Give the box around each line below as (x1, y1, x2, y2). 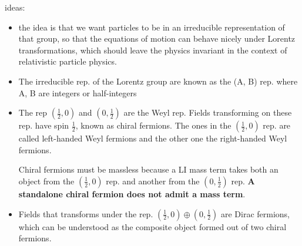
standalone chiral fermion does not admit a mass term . (18, 187, 246, 200)
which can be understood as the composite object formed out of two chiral (18, 220, 287, 232)
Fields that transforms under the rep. (18, 207, 153, 220)
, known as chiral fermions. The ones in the (75, 119, 231, 132)
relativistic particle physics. (18, 55, 117, 68)
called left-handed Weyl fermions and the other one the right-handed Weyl (18, 132, 287, 144)
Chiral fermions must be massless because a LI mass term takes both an (18, 163, 278, 176)
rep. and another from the (106, 174, 200, 187)
